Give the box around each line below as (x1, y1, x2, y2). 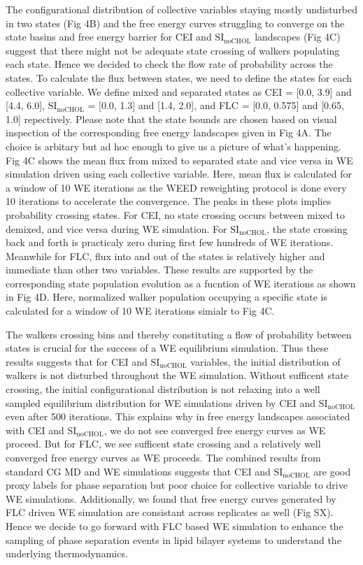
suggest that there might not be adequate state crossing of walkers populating (6, 43, 340, 57)
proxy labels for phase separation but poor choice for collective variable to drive (6, 478, 348, 492)
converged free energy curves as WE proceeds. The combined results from (6, 450, 321, 464)
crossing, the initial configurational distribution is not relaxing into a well (6, 382, 320, 396)
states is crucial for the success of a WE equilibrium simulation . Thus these (6, 341, 329, 355)
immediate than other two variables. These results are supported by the (6, 262, 313, 277)
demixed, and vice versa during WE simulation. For (6, 221, 227, 236)
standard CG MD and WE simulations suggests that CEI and (6, 464, 271, 478)
